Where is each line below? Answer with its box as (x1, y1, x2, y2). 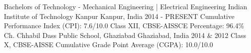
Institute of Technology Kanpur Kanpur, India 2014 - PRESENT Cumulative (4, 11, 234, 21)
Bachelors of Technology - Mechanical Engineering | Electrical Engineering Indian (4, 1, 248, 11)
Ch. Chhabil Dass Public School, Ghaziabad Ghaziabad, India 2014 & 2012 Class (4, 30, 246, 40)
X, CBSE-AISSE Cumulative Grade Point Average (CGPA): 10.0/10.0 (4, 39, 213, 50)
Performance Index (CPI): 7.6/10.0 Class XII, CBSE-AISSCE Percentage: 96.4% (4, 20, 244, 31)
